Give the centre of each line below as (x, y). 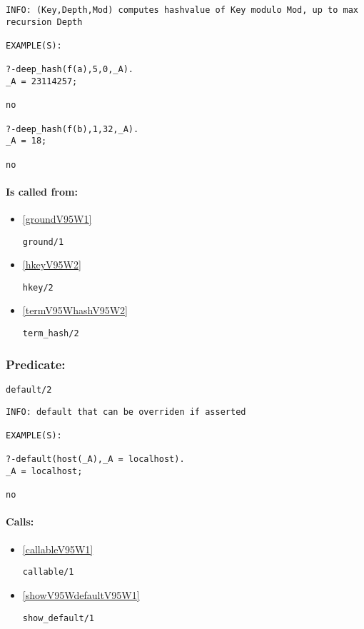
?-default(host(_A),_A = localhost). (95, 459)
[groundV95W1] (57, 218)
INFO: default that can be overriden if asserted (126, 412)
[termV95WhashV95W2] (75, 310)
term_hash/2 (51, 334)
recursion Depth (44, 22)
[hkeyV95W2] (52, 265)
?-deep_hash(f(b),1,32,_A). (72, 129)
